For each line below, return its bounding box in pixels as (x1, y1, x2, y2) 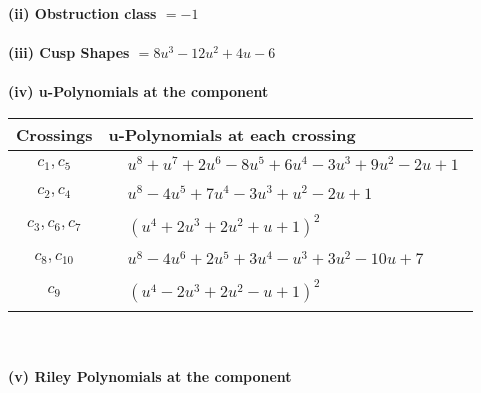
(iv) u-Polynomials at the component (8, 81, 269, 102)
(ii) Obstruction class (8, 3, 157, 23)
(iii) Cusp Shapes (8, 42, 130, 63)
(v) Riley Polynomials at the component (8, 365, 292, 386)
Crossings (16, 122, 93, 146)
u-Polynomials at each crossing (108, 122, 356, 146)
